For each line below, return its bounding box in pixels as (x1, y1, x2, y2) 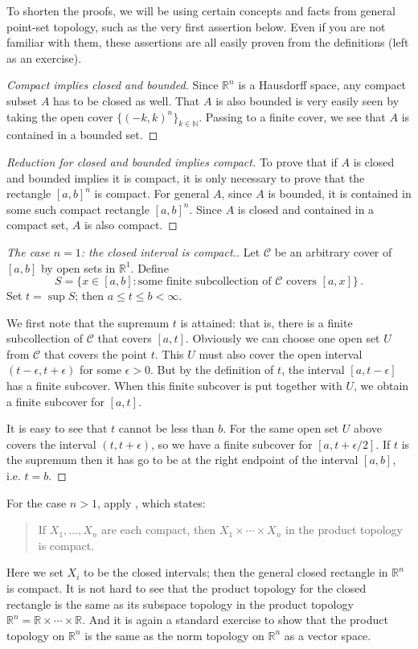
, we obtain (354, 377, 409, 394)
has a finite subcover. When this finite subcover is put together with (6, 377, 342, 394)
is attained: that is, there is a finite (180, 314, 353, 331)
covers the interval (6, 435, 96, 452)
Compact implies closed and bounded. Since (6, 76, 219, 93)
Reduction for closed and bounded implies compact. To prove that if (6, 153, 338, 170)
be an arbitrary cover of (274, 243, 392, 260)
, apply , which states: (96, 494, 206, 511)
